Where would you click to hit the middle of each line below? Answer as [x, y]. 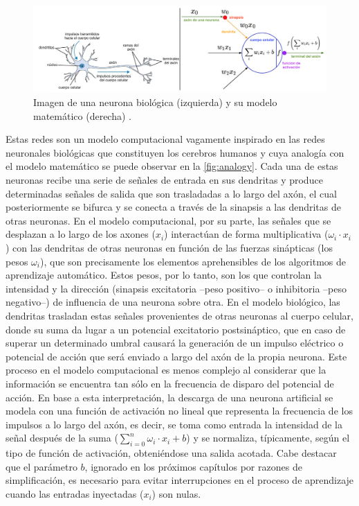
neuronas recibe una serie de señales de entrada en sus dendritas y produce [164, 180]
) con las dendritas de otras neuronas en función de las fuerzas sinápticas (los [169, 247]
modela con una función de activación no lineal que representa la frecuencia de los [179, 411]
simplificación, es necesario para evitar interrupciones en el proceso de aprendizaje [180, 480]
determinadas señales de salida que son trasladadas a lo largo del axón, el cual [171, 193]
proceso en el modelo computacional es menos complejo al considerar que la [166, 370]
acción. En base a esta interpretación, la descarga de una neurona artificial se [169, 397]
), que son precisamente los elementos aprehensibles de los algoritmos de [193, 261]
